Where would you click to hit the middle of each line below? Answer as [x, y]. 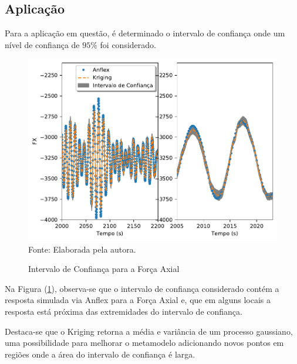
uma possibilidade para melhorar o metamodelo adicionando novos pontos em [144, 343]
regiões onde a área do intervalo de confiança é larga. [100, 354]
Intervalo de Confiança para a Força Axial [104, 269]
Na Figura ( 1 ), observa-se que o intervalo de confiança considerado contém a [142, 288]
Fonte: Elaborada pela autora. [82, 249]
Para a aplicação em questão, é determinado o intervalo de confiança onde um [145, 33]
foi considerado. [128, 44]
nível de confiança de [42, 44]
